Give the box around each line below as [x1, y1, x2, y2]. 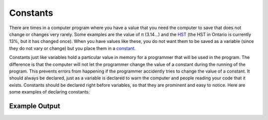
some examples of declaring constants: [9, 89, 90, 95]
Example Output [9, 102, 61, 110]
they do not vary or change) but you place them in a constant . [9, 45, 136, 51]
